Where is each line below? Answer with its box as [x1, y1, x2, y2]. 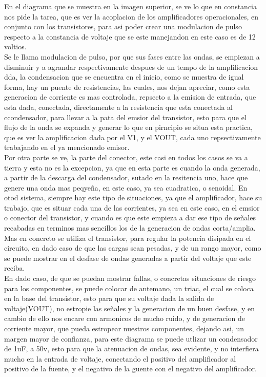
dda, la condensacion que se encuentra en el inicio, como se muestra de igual [4, 71, 244, 82]
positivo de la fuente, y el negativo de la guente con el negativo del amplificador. [4, 363, 257, 374]
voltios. [4, 41, 27, 52]
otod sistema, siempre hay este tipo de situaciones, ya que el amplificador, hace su [4, 192, 262, 203]
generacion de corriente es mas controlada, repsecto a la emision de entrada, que [4, 91, 256, 102]
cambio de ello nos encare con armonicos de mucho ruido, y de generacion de [4, 313, 245, 324]
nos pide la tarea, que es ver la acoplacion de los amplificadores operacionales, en [4, 11, 258, 22]
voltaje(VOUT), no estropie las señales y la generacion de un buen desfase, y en [4, 303, 255, 313]
